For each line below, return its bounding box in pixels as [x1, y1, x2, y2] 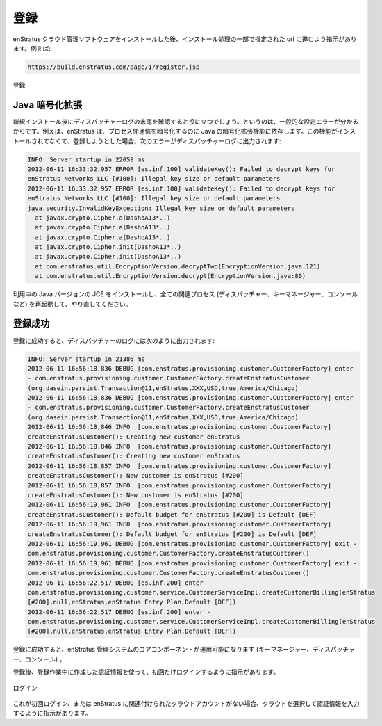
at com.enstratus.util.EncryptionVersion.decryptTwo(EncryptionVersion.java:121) [35, 262, 321, 271]
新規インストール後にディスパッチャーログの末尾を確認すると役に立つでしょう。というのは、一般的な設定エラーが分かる [13, 117, 359, 125]
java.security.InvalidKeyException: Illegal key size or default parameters [27, 204, 295, 212]
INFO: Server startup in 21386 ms [27, 355, 145, 363]
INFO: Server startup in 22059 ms [27, 155, 145, 163]
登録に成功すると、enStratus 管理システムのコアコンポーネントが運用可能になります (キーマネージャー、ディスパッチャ [13, 645, 356, 654]
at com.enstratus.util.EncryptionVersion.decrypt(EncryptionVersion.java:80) [35, 272, 306, 280]
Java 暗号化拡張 [13, 99, 83, 111]
